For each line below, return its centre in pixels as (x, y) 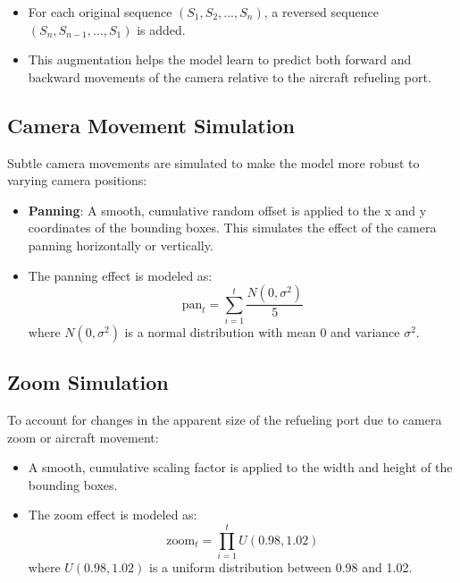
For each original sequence (100, 12)
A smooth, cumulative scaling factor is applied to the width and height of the (240, 467)
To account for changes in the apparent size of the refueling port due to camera (225, 420)
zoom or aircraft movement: (83, 437)
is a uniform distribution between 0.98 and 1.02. (281, 567)
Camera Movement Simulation (151, 125)
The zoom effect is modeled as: (113, 515)
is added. (161, 29)
